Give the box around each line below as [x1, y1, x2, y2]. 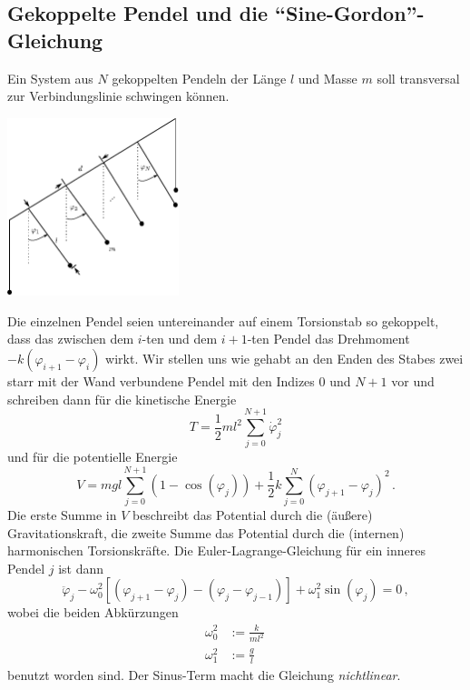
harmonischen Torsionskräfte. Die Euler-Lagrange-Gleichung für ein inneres [7, 541, 426, 560]
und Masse [298, 68, 357, 87]
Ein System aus [7, 68, 93, 87]
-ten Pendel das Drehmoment [247, 329, 410, 348]
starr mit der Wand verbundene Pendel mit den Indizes [7, 372, 315, 391]
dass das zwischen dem [7, 329, 134, 348]
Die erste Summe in [7, 505, 117, 525]
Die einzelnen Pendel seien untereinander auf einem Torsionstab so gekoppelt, [7, 311, 439, 330]
